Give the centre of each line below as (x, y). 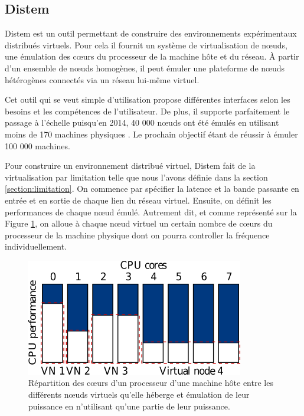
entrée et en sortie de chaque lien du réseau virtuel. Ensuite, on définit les (138, 200)
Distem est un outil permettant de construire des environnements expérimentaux (151, 33)
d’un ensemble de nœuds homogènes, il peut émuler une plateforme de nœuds (145, 68)
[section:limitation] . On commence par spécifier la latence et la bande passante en (152, 189)
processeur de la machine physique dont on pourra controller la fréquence (137, 235)
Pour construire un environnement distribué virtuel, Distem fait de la (130, 166)
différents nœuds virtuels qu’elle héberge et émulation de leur (139, 394)
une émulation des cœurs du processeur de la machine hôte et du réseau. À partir (152, 56)
